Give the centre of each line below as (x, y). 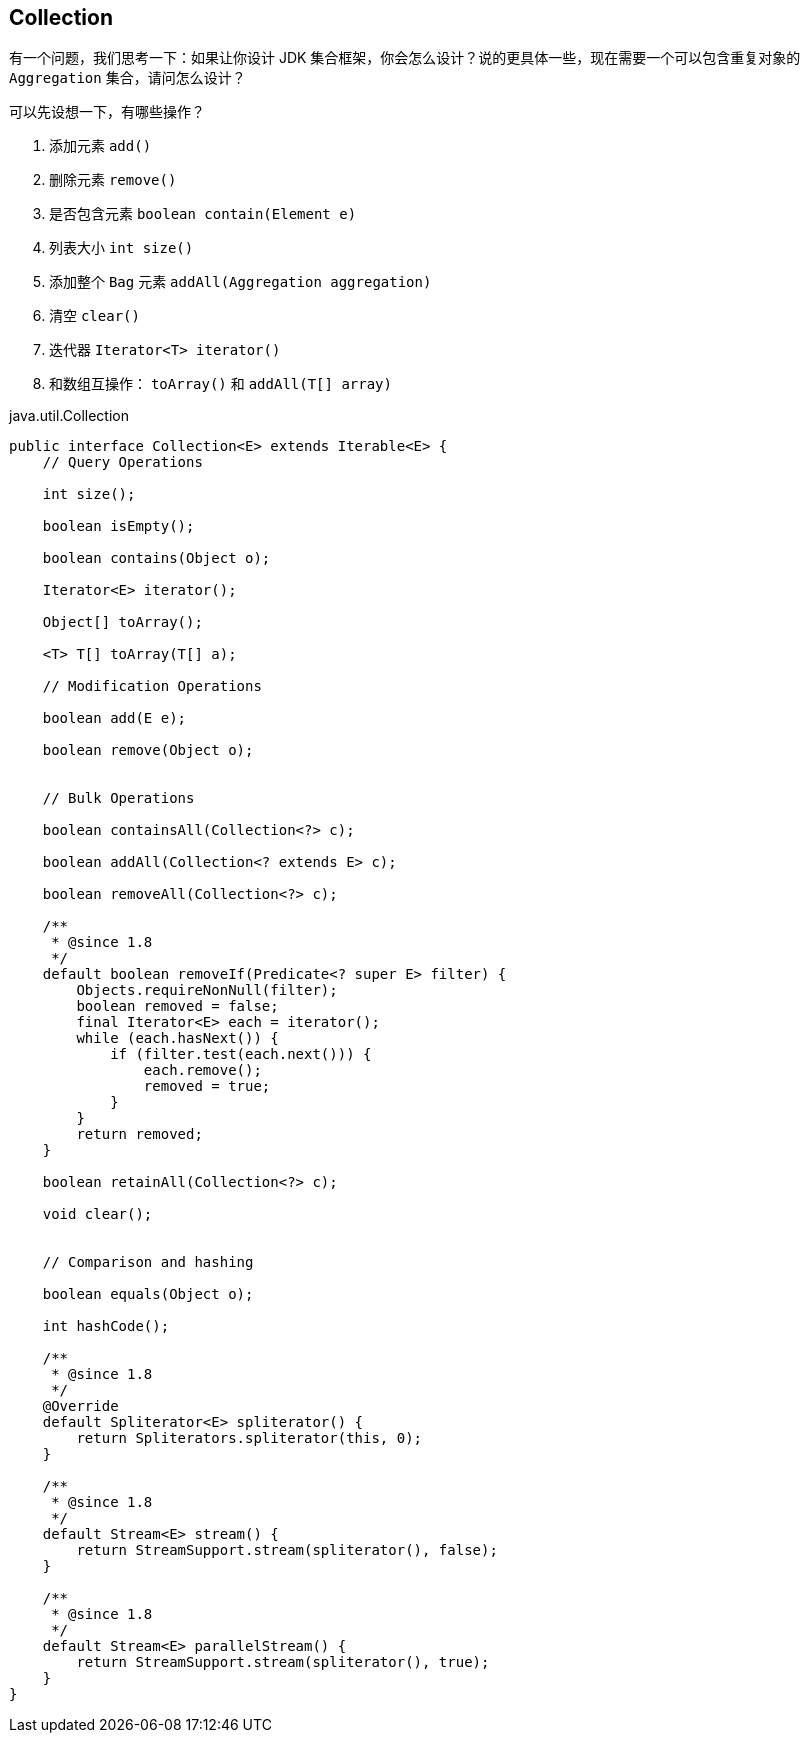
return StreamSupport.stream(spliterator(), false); (287, 1550)
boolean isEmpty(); (118, 526)
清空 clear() (94, 316)
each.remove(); (202, 1070)
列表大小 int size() (121, 248)
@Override (80, 1406)
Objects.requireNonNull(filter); (207, 990)
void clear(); (97, 1214)
